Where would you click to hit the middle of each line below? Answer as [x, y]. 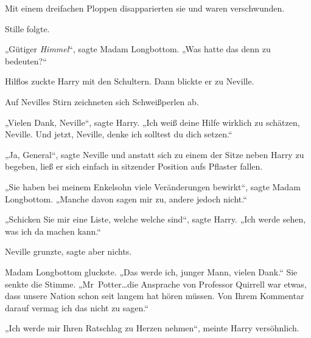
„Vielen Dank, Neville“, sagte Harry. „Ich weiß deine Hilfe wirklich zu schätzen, [152, 122]
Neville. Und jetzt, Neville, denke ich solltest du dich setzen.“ [119, 134]
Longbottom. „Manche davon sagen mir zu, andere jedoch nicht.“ [126, 198]
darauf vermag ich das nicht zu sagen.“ [77, 307]
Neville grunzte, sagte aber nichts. [68, 251]
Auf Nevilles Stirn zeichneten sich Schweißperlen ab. [102, 101]
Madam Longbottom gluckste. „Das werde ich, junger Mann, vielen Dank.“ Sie [151, 271]
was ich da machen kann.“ [53, 231]
